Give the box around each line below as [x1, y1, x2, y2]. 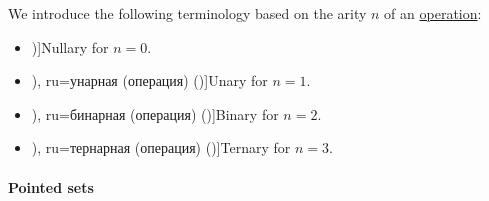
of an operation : [384, 3, 482, 23]
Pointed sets [8, 176, 94, 197]
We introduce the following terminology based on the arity [8, 3, 367, 23]
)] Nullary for [31, 36, 109, 57]
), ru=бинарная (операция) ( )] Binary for [31, 103, 279, 124]
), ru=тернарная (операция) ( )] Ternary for [31, 137, 291, 158]
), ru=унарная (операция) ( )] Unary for [31, 70, 268, 91]
